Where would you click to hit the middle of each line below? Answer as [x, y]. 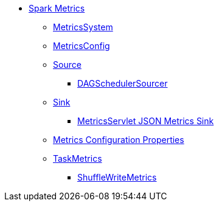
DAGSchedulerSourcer [123, 83]
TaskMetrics [78, 158]
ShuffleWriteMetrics [117, 177]
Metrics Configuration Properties [119, 140]
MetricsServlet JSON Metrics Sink [146, 121]
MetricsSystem [83, 27]
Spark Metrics [57, 8]
